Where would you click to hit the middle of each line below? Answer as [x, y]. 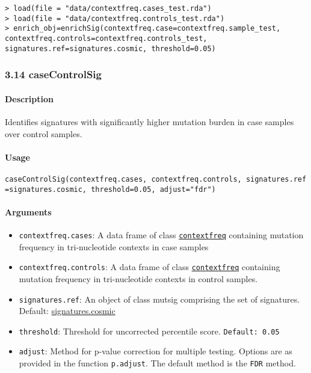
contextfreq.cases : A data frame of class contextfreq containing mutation [161, 235]
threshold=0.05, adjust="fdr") [153, 189]
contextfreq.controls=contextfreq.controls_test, [106, 38]
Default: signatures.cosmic [67, 311]
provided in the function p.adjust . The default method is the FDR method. [157, 363]
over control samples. [44, 133]
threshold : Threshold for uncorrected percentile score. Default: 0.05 [149, 331]
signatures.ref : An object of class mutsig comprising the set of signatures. [159, 299]
